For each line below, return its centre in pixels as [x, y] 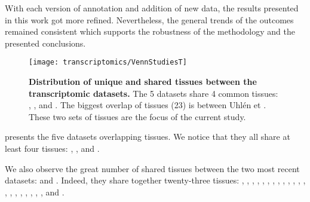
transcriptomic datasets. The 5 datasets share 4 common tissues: [154, 93]
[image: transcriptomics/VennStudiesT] [108, 62]
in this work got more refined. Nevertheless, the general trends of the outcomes [149, 19]
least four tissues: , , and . [52, 148]
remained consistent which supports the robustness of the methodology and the [150, 31]
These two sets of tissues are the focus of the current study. [137, 116]
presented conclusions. [45, 43]
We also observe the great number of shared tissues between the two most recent [152, 168]
